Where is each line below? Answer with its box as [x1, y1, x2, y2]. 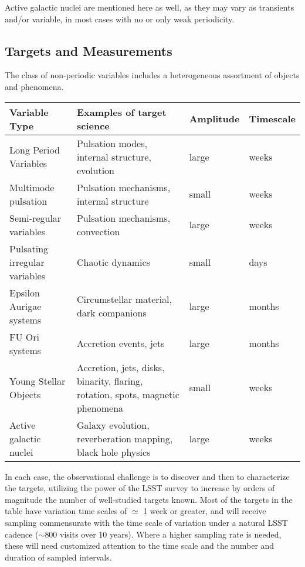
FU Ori [9, 329, 39, 343]
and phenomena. [5, 80, 64, 92]
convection [76, 224, 120, 238]
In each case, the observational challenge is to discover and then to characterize [5, 470, 290, 482]
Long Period [9, 143, 60, 157]
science [76, 118, 110, 132]
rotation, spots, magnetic [76, 387, 179, 401]
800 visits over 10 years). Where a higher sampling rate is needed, [45, 528, 282, 540]
